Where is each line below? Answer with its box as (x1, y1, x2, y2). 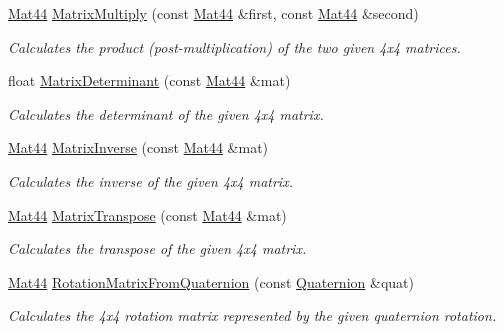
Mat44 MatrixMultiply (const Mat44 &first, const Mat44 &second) (8, 3, 419, 23)
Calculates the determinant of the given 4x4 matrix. (8, 103, 324, 124)
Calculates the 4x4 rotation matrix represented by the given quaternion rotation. (8, 305, 497, 326)
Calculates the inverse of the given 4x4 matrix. (8, 170, 293, 191)
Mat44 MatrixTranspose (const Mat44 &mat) (8, 204, 287, 225)
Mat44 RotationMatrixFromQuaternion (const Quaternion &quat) (8, 271, 414, 292)
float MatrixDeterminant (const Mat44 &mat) (8, 70, 291, 91)
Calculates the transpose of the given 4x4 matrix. (8, 238, 307, 259)
